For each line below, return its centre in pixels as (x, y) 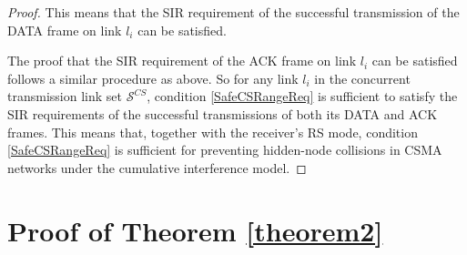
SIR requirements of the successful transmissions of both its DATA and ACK (223, 113)
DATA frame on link (65, 30)
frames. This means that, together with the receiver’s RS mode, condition (213, 132)
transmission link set (65, 96)
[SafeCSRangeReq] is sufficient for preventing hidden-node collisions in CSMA (225, 150)
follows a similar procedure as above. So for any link (153, 78)
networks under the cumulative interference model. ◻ (157, 167)
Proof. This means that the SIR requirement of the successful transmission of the (233, 12)
